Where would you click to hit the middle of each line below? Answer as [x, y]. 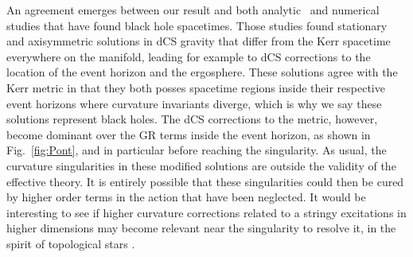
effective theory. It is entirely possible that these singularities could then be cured [205, 181]
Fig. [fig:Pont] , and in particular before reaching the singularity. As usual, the [197, 150]
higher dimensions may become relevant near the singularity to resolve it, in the [201, 228]
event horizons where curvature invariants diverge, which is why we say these [194, 103]
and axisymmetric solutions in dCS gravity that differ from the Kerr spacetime [199, 41]
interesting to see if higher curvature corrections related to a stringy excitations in [206, 212]
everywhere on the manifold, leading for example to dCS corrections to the [189, 56]
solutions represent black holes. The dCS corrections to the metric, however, [192, 119]
